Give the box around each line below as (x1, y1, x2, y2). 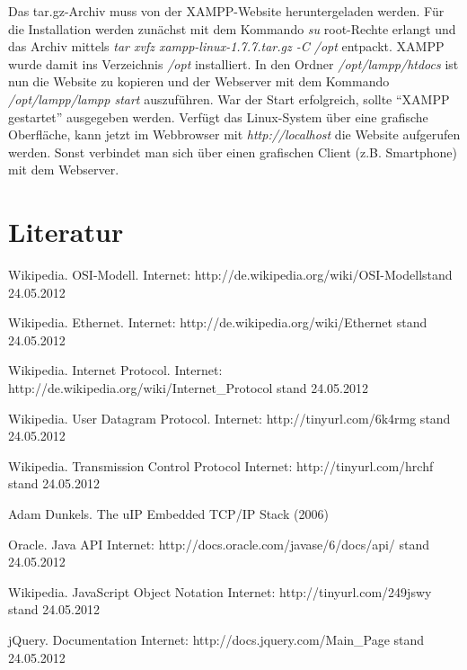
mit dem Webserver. (8, 160, 119, 179)
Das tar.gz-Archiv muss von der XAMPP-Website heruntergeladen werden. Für (8, 2, 445, 20)
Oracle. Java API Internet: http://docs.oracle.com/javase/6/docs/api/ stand (8, 534, 430, 553)
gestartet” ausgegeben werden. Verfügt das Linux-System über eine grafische (8, 107, 428, 126)
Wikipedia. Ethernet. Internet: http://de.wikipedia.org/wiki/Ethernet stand (8, 313, 427, 332)
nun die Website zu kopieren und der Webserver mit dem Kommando (8, 72, 390, 91)
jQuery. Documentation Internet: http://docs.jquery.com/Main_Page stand (8, 630, 425, 648)
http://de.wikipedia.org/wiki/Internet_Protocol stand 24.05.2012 (8, 379, 369, 398)
